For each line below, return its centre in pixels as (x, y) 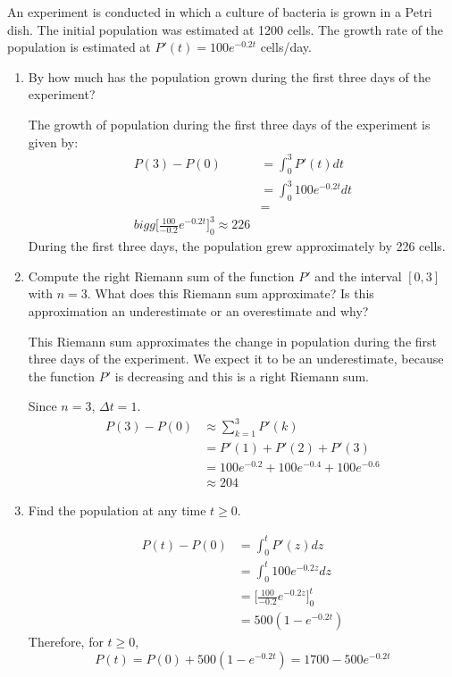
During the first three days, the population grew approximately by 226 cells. (237, 246)
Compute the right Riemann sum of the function (161, 276)
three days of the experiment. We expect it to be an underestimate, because (236, 359)
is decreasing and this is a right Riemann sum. (242, 376)
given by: (53, 142)
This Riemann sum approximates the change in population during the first (233, 341)
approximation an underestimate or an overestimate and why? (198, 310)
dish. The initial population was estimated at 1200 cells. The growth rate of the (226, 29)
